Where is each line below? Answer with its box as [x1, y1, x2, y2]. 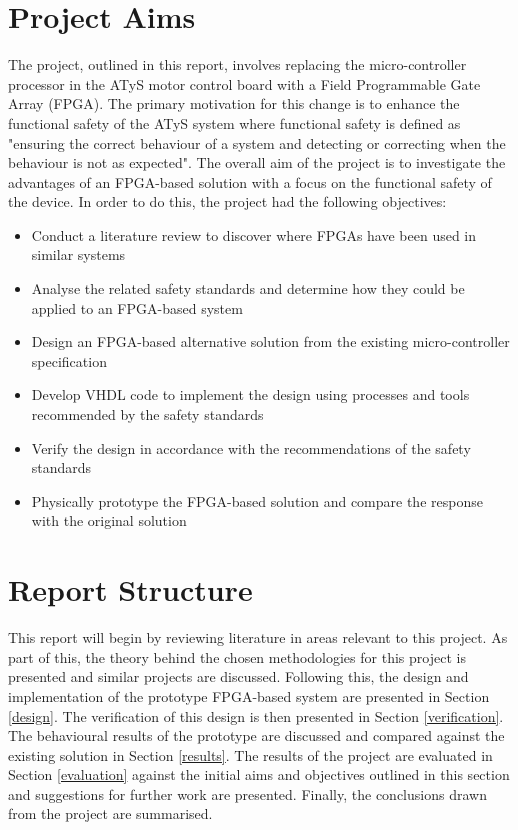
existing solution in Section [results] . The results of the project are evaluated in [8, 744, 493, 765]
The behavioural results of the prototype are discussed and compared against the [8, 725, 505, 746]
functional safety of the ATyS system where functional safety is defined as [8, 112, 461, 133]
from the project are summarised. [8, 803, 213, 824]
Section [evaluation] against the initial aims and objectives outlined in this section [8, 764, 510, 785]
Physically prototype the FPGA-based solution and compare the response [31, 490, 483, 511]
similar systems [31, 244, 126, 265]
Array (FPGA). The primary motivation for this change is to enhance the [8, 93, 460, 114]
